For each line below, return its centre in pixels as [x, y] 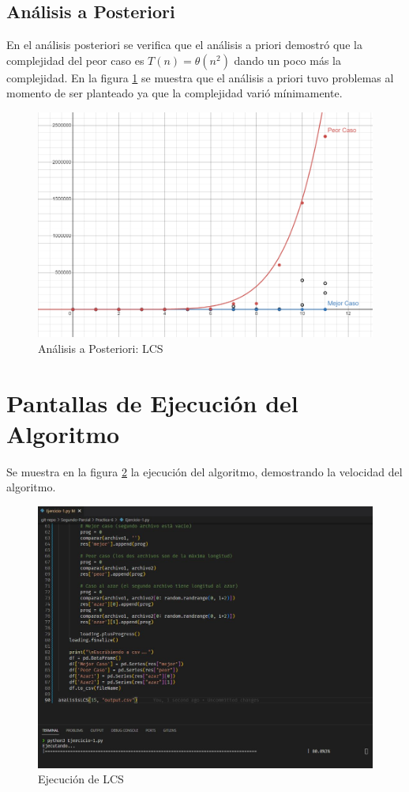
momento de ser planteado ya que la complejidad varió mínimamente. [174, 93]
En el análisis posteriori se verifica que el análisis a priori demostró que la [184, 45]
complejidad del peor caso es [75, 60]
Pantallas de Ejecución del [152, 402]
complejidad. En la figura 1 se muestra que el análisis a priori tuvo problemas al [200, 77]
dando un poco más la [288, 60]
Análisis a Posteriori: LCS [101, 348]
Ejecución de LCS [81, 779]
